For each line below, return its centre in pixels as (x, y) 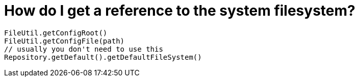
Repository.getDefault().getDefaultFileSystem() (103, 57)
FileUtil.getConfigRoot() (56, 33)
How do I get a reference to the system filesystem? (180, 11)
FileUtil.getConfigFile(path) (65, 41)
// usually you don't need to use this (84, 49)
